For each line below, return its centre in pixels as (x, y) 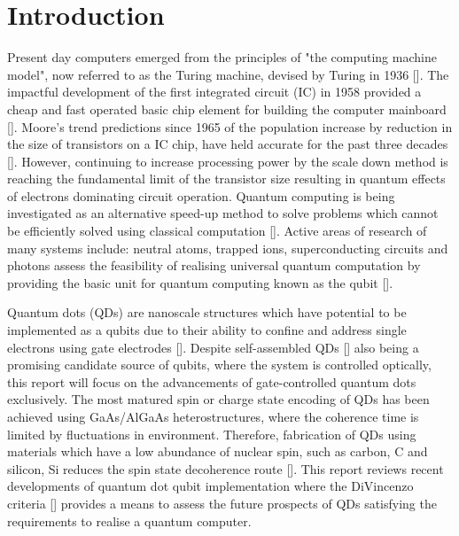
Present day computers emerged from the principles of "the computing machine (222, 57)
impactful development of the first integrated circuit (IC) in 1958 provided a (214, 92)
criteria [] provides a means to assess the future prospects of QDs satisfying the (222, 503)
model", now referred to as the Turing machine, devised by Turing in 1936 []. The (228, 74)
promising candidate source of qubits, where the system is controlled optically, (219, 365)
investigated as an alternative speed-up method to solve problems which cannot (223, 213)
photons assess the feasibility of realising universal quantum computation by (214, 265)
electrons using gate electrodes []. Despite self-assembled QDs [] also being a (213, 347)
